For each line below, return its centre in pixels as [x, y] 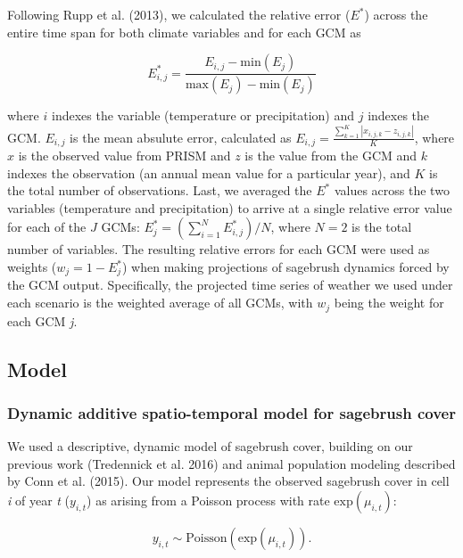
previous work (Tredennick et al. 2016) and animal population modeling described [231, 463]
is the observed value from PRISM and [124, 156]
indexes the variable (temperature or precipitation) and [203, 115]
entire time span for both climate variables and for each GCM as [184, 32]
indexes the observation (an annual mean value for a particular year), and [209, 172]
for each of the [47, 227]
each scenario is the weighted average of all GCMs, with [160, 303]
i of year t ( [39, 500]
